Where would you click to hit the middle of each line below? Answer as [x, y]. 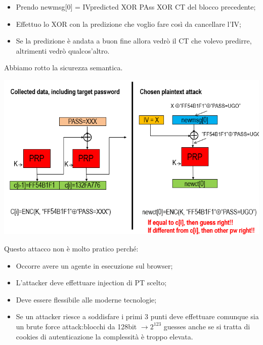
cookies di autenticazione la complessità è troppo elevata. [104, 336]
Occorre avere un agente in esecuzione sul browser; [94, 265]
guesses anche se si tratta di [207, 326]
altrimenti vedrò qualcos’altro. [63, 50]
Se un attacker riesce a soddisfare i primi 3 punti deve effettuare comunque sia [137, 316]
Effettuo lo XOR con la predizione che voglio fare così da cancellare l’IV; [128, 24]
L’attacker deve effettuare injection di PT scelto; [91, 283]
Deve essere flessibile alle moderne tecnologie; [86, 299]
